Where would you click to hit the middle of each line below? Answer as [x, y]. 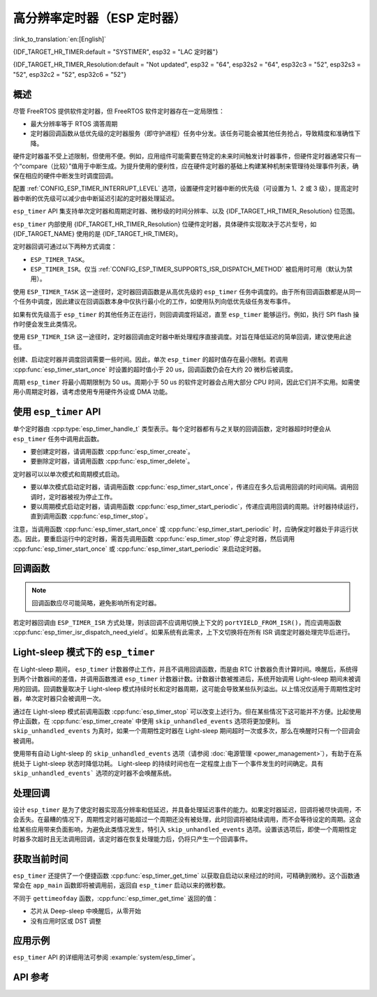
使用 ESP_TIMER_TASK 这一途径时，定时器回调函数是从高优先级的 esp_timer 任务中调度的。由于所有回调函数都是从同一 [187, 291]
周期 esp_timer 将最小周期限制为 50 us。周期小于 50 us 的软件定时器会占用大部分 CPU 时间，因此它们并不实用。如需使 [186, 382]
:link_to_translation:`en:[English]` [60, 39]
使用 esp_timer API [57, 412]
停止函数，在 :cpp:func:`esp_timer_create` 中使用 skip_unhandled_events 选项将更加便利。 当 [152, 721]
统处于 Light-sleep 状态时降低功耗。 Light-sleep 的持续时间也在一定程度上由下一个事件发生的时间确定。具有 [168, 763]
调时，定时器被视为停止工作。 [73, 496]
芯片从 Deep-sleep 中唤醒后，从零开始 [86, 911]
